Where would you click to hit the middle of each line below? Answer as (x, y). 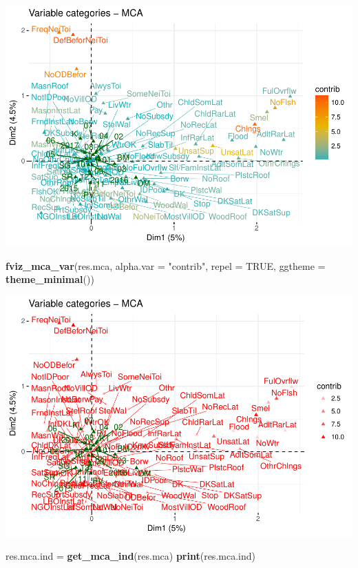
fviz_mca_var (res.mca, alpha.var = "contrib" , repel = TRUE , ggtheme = (166, 265)
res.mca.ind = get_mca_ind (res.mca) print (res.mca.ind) (130, 556)
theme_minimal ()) (50, 279)
